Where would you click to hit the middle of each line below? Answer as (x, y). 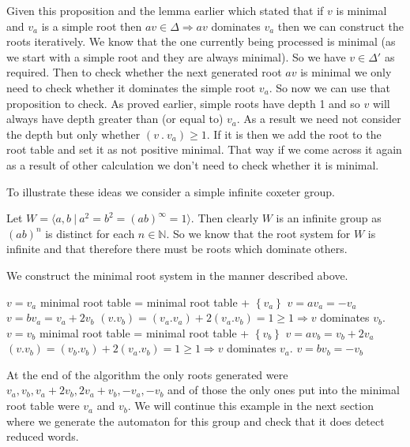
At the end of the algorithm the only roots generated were (147, 374)
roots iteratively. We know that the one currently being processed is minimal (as (201, 41)
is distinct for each (90, 233)
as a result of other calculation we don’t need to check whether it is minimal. (193, 164)
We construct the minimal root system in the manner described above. (177, 275)
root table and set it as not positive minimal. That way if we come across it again (204, 149)
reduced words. (43, 436)
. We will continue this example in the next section (250, 406)
